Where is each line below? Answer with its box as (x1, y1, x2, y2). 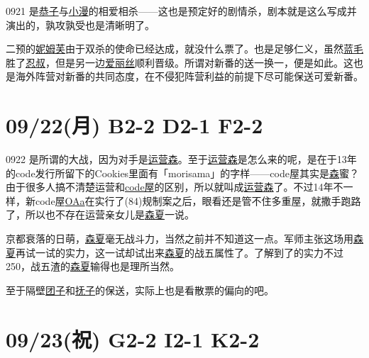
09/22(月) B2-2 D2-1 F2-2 (6, 111, 263, 140)
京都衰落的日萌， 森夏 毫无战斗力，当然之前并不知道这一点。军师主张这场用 (6, 231, 353, 246)
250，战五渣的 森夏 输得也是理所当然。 (6, 259, 180, 274)
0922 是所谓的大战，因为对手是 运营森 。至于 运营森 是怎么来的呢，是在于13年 (6, 152, 357, 167)
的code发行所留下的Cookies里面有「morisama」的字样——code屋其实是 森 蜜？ (6, 165, 359, 180)
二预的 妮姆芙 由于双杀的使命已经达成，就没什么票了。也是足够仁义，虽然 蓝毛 (6, 41, 363, 56)
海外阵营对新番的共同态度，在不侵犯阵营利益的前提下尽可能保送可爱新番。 (15, 69, 363, 84)
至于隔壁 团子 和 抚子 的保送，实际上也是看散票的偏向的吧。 (6, 282, 274, 297)
